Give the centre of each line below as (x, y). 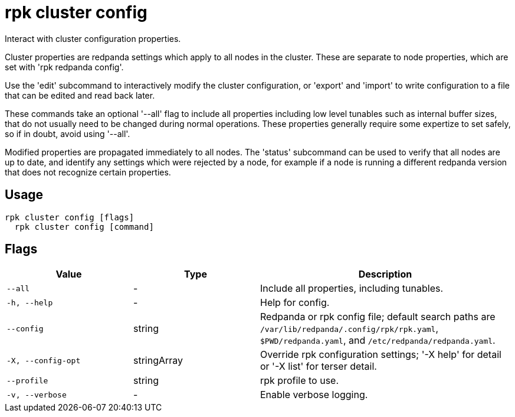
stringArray (158, 361)
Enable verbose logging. (314, 395)
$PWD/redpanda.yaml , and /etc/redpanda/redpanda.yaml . (378, 341)
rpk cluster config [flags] (70, 217)
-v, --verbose (37, 395)
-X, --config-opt (44, 360)
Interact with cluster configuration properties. (93, 38)
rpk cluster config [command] (84, 227)
